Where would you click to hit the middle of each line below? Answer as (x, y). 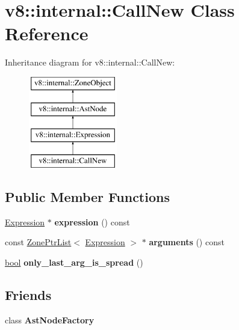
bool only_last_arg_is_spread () (74, 262)
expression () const (92, 222)
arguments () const (187, 242)
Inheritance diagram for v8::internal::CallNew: (90, 62)
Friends (28, 295)
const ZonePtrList (38, 242)
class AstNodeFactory (50, 319)
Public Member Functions (87, 197)
